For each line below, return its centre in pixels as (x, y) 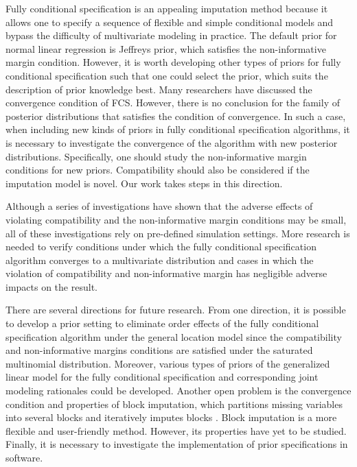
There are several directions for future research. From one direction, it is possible (176, 310)
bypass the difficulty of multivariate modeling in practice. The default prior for (171, 35)
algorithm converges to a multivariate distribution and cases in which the (160, 260)
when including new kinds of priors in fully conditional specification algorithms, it (178, 129)
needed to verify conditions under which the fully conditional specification (161, 247)
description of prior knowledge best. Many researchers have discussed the (159, 89)
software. (24, 457)
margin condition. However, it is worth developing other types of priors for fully (173, 62)
